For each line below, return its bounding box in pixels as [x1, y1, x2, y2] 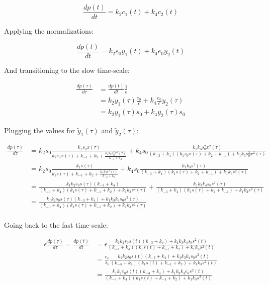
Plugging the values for [4, 125, 75, 135]
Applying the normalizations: [4, 26, 94, 36]
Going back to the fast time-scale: [4, 219, 108, 230]
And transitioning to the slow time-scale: [4, 64, 130, 75]
